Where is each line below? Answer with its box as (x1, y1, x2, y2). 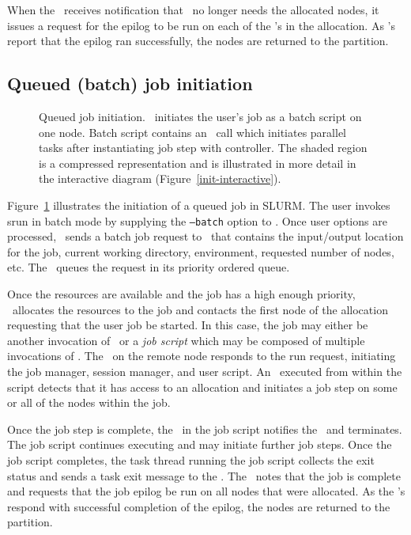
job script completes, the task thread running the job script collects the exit (7, 451, 375, 468)
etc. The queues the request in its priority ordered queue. (7, 259, 290, 275)
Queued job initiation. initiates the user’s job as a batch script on (39, 108, 362, 124)
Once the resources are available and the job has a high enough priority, (7, 285, 356, 302)
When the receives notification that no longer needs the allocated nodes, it (7, 2, 379, 17)
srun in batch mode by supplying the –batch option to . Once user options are (7, 212, 387, 229)
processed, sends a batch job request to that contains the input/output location (7, 228, 404, 245)
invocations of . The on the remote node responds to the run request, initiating (7, 347, 396, 364)
